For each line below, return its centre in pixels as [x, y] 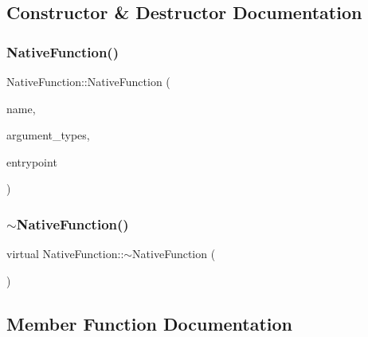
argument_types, [48, 135]
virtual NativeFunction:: [65, 254]
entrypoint [32, 161]
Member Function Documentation [150, 323]
